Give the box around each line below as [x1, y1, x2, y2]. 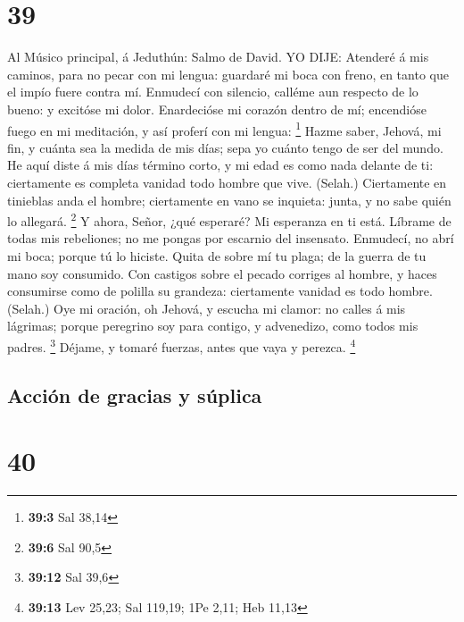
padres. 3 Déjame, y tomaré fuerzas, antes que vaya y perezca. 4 [7, 334, 356, 356]
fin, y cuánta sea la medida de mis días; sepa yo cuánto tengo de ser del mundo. [7, 138, 443, 156]
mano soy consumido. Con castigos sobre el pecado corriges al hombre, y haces [7, 264, 437, 282]
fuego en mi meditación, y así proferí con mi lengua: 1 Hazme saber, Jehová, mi [7, 118, 442, 139]
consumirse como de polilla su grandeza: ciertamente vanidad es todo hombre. [7, 282, 433, 300]
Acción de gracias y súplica [7, 381, 262, 408]
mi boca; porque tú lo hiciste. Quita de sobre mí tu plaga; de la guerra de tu [7, 246, 427, 265]
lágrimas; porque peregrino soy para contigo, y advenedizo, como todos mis [7, 316, 418, 335]
